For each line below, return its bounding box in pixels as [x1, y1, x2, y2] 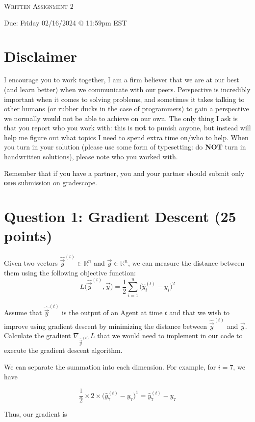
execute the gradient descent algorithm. [4, 345, 123, 355]
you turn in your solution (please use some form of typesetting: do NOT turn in [4, 142, 246, 152]
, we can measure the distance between [127, 258, 245, 268]
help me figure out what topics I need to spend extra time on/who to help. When [4, 132, 249, 142]
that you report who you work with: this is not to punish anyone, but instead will [4, 123, 251, 133]
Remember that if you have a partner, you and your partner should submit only [4, 168, 245, 178]
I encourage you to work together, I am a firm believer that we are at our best [4, 74, 239, 85]
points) [4, 225, 52, 246]
